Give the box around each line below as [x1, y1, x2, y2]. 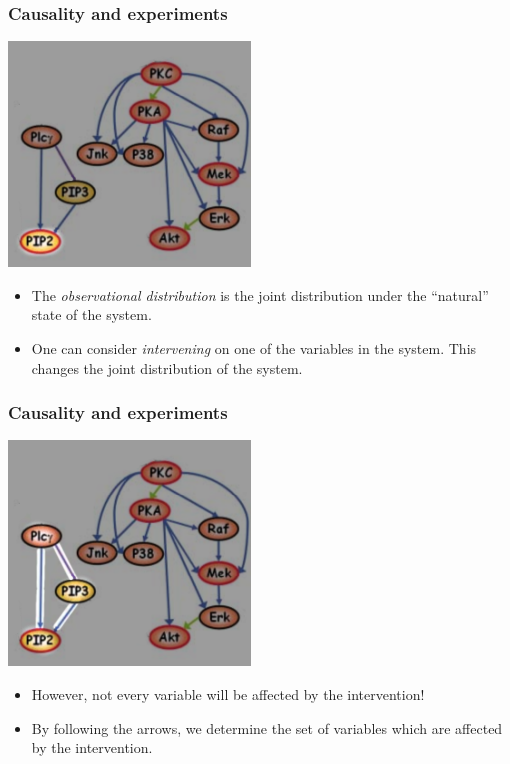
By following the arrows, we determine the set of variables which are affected [31, 717, 503, 738]
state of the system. [31, 304, 152, 325]
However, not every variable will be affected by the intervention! [31, 684, 425, 704]
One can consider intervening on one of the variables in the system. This [31, 338, 477, 358]
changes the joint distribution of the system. [31, 357, 303, 378]
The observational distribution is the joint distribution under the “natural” [31, 284, 489, 305]
